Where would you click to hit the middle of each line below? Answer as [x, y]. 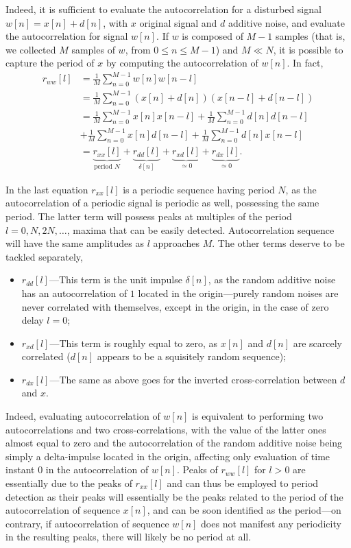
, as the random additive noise [272, 279]
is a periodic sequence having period [199, 189]
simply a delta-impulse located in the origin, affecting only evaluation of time [168, 456]
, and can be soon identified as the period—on [244, 510]
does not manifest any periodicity [271, 523]
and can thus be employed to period [243, 483]
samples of [93, 49]
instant [20, 469]
